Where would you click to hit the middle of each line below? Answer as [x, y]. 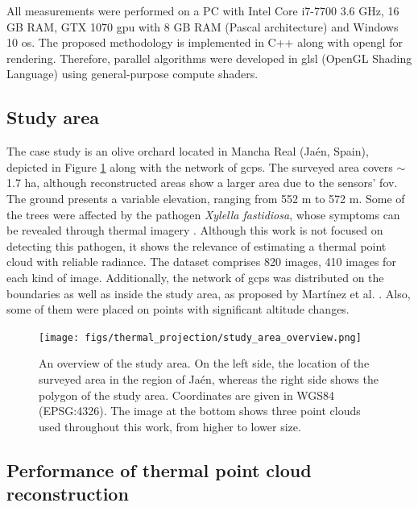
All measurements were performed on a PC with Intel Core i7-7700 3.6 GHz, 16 [203, 10]
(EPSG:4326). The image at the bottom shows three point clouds [200, 411]
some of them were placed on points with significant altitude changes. [178, 309]
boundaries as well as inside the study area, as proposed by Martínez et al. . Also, [209, 293]
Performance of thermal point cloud [159, 470]
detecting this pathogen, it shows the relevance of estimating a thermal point [197, 245]
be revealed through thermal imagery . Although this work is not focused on [195, 230]
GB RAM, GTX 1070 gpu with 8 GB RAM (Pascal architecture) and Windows [203, 26]
